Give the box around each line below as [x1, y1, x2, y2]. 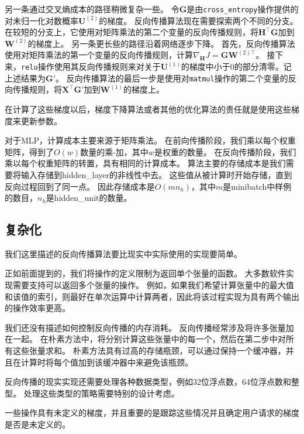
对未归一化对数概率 [5, 14, 78, 26]
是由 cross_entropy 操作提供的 [186, 3, 299, 15]
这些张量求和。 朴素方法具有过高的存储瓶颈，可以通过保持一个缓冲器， [12, 344, 286, 357]
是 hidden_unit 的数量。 [46, 192, 132, 204]
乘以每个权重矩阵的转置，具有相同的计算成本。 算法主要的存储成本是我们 [5, 157, 286, 169]
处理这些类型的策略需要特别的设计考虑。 [23, 387, 179, 399]
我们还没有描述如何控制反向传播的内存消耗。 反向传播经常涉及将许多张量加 [5, 321, 294, 333]
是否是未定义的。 [5, 418, 70, 430]
